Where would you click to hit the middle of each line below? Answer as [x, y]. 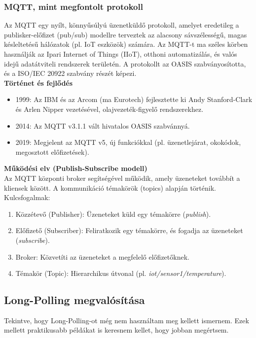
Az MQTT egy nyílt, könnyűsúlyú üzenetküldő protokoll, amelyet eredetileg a [122, 25]
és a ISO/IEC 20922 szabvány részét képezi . [70, 73]
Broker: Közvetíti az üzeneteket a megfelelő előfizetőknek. [102, 256]
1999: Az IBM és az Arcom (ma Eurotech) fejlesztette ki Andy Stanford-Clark [134, 99]
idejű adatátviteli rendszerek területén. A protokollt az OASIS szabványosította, [125, 63]
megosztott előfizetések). [52, 152]
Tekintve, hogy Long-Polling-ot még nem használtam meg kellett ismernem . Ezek [127, 320]
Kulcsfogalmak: [27, 197]
